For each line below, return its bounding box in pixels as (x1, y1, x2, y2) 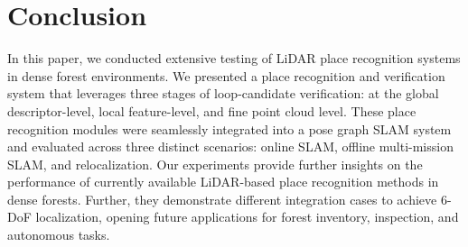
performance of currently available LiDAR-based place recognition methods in (7, 172, 439, 191)
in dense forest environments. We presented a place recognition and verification (7, 66, 445, 85)
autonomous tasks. (7, 225, 110, 244)
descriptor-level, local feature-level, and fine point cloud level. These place (7, 101, 417, 120)
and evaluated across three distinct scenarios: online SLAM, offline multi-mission (7, 137, 454, 156)
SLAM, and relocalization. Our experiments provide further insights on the (7, 154, 423, 173)
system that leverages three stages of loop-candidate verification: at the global (7, 84, 439, 103)
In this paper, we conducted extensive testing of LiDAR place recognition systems (7, 49, 461, 68)
